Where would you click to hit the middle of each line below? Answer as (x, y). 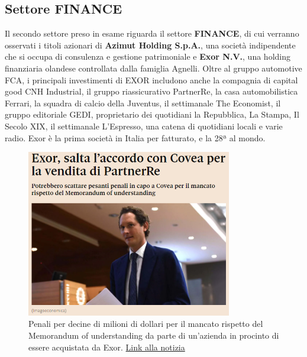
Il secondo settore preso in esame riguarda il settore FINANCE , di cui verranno (152, 33)
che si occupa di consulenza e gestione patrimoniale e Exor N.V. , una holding (148, 56)
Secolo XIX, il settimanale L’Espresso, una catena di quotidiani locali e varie (144, 126)
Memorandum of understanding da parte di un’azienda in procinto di (154, 335)
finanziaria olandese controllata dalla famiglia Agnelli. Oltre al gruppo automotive (153, 68)
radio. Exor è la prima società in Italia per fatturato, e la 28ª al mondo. (135, 137)
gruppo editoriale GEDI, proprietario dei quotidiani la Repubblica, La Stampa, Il (152, 114)
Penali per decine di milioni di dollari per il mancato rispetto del (146, 324)
